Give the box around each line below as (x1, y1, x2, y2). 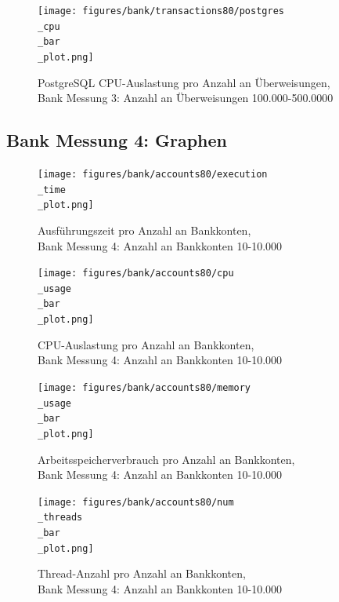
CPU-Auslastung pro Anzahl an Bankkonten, (38, 336, 254, 352)
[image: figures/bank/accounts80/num (38, 496, 234, 508)
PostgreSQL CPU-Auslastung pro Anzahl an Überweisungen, (38, 74, 330, 90)
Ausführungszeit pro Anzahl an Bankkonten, (38, 221, 251, 238)
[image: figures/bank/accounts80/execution (38, 169, 268, 181)
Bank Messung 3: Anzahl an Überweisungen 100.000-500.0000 (38, 89, 334, 106)
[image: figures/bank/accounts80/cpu (38, 268, 234, 279)
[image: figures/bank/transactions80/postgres (38, 5, 284, 16)
